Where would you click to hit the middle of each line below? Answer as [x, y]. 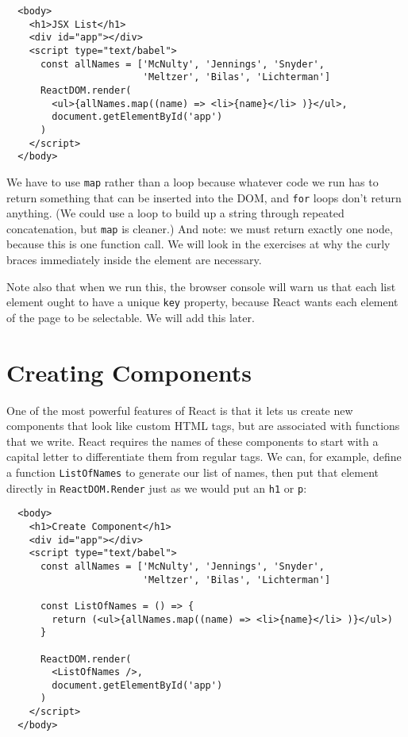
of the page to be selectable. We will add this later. [131, 317]
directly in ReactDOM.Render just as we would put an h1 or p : [157, 487]
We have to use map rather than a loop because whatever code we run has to [192, 181]
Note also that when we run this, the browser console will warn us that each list [201, 286]
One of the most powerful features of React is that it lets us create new [180, 410]
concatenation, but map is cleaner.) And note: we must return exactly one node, [200, 228]
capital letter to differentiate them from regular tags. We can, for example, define [204, 457]
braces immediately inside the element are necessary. [134, 260]
